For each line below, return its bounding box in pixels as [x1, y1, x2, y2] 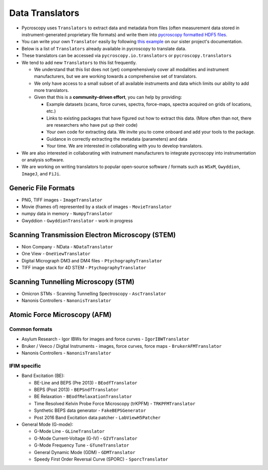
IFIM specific [9, 362, 41, 369]
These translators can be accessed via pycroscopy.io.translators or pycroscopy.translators [21, 53, 232, 59]
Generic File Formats [9, 184, 75, 192]
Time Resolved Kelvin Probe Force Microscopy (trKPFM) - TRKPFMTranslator [34, 400, 196, 406]
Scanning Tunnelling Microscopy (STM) [9, 277, 135, 286]
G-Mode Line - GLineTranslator [34, 428, 105, 434]
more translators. [34, 87, 69, 93]
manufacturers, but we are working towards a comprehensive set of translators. [34, 74, 197, 79]
